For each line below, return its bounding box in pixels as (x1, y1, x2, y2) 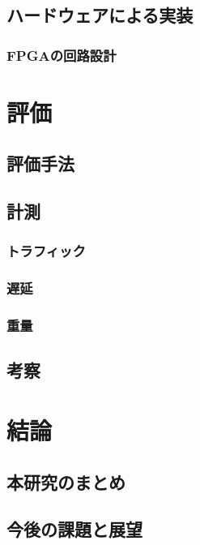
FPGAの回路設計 (6, 45, 117, 65)
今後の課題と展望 (6, 517, 143, 542)
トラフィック (6, 241, 86, 261)
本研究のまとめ (6, 469, 126, 494)
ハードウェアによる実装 (6, 2, 194, 28)
